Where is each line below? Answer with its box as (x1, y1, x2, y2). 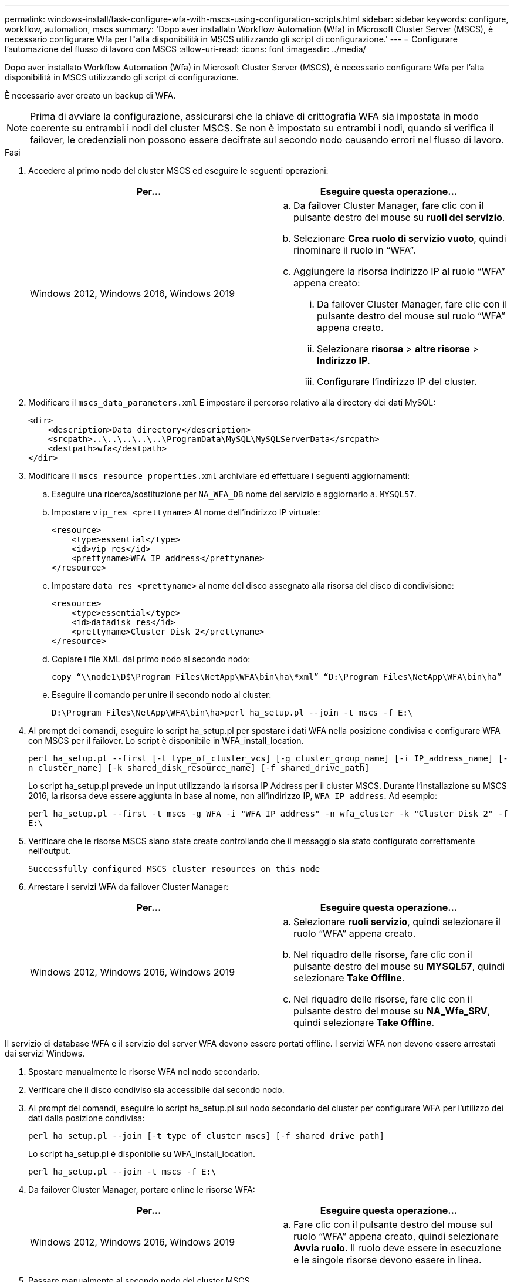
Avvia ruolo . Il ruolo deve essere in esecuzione (293, 1242, 501, 1254)
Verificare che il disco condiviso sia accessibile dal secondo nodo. (28, 1085, 285, 1095)
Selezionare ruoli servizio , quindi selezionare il (293, 916, 501, 927)
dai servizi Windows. (5, 1048, 85, 1058)
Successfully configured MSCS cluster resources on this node (28, 864, 320, 873)
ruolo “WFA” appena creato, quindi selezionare (293, 1230, 499, 1242)
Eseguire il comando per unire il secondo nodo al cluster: (52, 690, 272, 700)
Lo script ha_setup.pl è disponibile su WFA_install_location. (28, 1149, 256, 1159)
